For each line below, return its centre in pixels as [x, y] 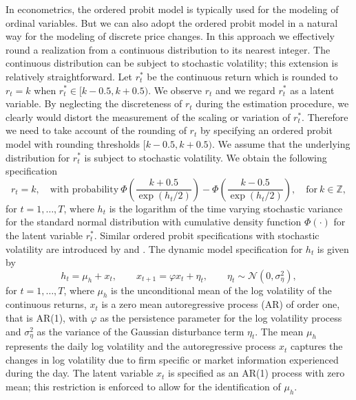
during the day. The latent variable [80, 373]
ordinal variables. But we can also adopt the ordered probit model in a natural [172, 22]
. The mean [279, 331]
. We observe [175, 90]
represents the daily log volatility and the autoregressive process [141, 346]
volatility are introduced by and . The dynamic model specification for [154, 248]
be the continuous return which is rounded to [242, 76]
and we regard [245, 90]
